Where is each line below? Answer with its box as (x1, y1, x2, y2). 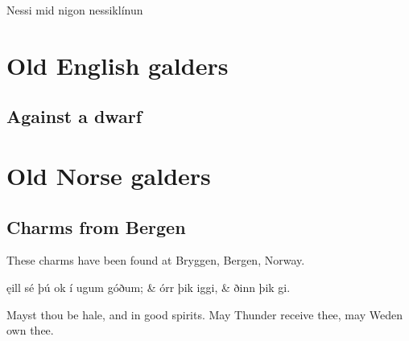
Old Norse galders (6, 158, 211, 191)
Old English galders (6, 48, 229, 81)
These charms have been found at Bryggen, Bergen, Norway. (6, 252, 305, 269)
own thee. (6, 322, 54, 339)
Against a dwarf (6, 104, 143, 129)
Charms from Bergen (6, 214, 186, 239)
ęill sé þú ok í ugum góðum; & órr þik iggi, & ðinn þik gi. (6, 278, 291, 295)
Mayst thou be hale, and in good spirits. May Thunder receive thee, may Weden (6, 306, 403, 323)
